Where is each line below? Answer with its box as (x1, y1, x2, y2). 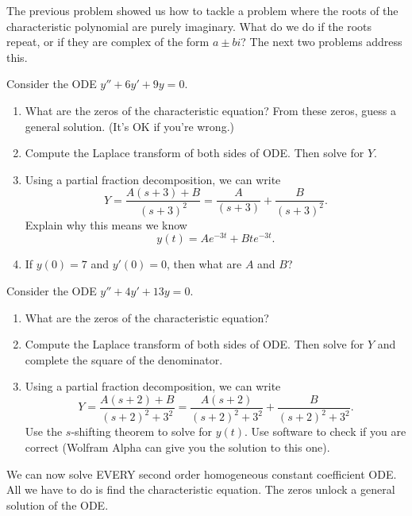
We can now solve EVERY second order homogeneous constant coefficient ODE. (6, 465, 397, 482)
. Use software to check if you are (245, 423, 406, 440)
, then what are (167, 256, 242, 272)
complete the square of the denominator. (25, 351, 223, 368)
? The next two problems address (241, 33, 402, 50)
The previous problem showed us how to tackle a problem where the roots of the (6, 2, 399, 18)
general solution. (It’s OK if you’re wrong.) (25, 117, 234, 134)
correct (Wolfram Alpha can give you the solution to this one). (25, 438, 330, 455)
